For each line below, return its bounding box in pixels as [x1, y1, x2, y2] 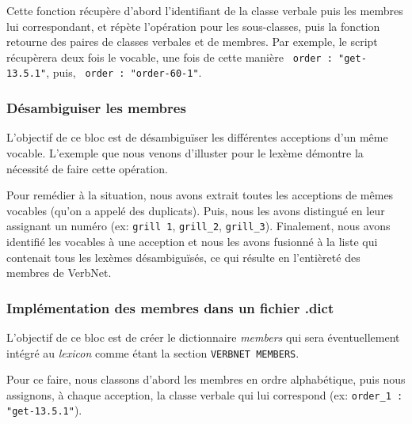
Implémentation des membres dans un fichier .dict [6, 297, 334, 317]
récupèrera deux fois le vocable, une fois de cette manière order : [6, 48, 333, 65]
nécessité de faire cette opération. [6, 160, 168, 176]
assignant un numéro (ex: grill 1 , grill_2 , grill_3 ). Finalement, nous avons [6, 218, 391, 234]
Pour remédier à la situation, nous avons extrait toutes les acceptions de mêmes [6, 187, 394, 203]
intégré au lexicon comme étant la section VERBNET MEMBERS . [6, 344, 299, 361]
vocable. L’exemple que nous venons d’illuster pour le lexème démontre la [6, 144, 364, 161]
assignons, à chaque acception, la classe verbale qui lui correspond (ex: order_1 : [6, 386, 403, 403]
